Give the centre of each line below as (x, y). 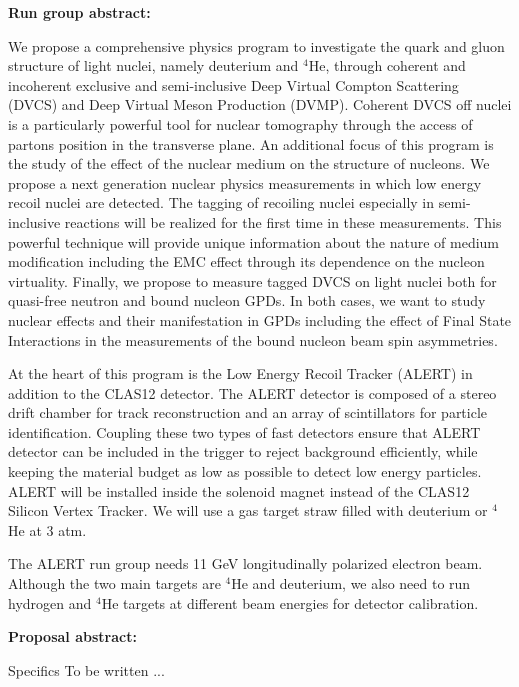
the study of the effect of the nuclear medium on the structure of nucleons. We (249, 163)
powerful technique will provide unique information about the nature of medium (254, 241)
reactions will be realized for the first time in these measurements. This (283, 221)
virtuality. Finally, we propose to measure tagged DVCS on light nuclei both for (252, 280)
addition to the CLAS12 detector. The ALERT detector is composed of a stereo (252, 392)
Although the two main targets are (114, 583)
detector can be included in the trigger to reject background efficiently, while (243, 451)
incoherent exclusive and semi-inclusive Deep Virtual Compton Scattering (233, 84)
